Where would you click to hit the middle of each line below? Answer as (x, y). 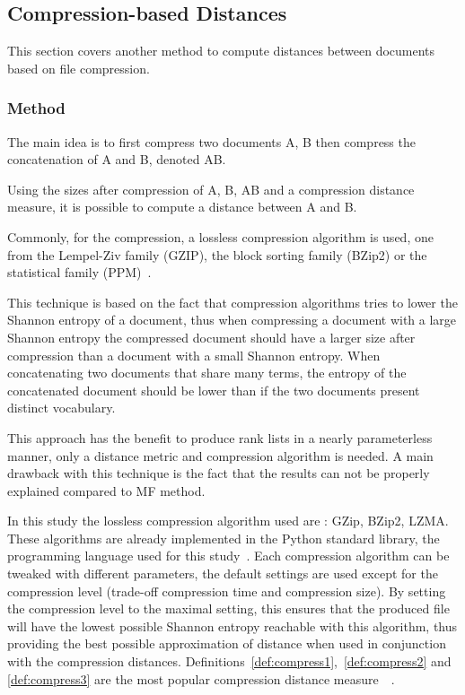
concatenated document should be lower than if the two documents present (214, 390)
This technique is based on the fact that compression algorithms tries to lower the (232, 302)
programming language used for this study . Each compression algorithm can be (228, 556)
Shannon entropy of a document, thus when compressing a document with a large (232, 320)
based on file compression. (79, 68)
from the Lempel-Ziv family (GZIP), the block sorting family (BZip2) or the (217, 254)
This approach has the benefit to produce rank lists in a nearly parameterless (220, 437)
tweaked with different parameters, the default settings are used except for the (223, 573)
